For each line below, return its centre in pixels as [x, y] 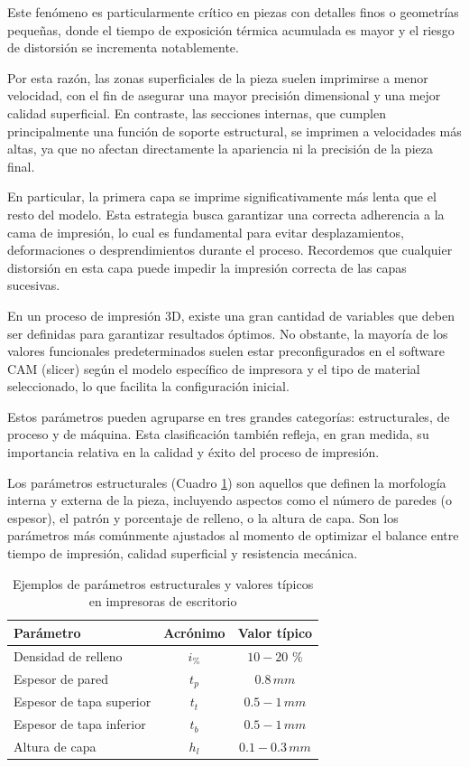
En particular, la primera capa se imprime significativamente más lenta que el [222, 196]
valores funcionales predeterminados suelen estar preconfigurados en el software [226, 351]
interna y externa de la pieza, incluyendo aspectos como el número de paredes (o [230, 500]
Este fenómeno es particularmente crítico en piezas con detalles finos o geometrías [233, 12]
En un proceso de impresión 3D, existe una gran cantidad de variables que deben [231, 315]
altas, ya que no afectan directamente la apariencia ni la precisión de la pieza [220, 149]
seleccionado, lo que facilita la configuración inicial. [148, 386]
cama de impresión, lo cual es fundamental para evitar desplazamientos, [206, 232]
